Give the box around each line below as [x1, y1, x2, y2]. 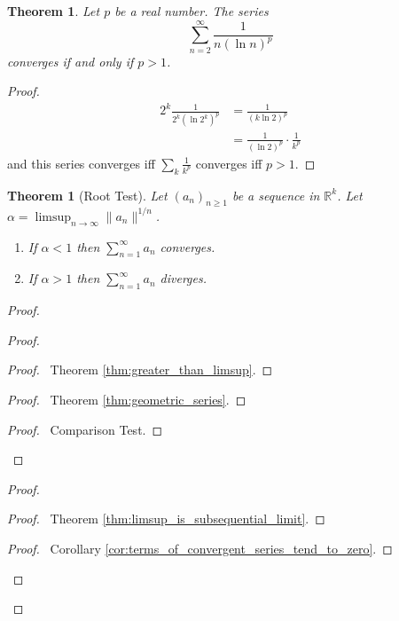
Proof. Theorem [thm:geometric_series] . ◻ [7, 390, 246, 408]
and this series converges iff [7, 153, 155, 172]
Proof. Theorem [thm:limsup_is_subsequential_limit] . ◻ [7, 509, 325, 528]
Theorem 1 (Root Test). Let [7, 185, 168, 204]
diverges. [160, 269, 207, 287]
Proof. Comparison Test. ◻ [7, 420, 163, 438]
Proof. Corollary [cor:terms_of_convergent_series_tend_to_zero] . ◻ [7, 538, 393, 557]
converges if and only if [7, 51, 134, 70]
